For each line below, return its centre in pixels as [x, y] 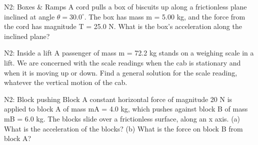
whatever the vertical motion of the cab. [66, 82]
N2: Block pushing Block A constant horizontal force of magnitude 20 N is [118, 99]
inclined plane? [27, 36]
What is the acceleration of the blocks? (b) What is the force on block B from [123, 128]
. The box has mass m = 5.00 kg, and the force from [165, 16]
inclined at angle [29, 16]
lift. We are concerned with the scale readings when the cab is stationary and [122, 62]
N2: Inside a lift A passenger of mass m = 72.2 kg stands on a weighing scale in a [129, 53]
